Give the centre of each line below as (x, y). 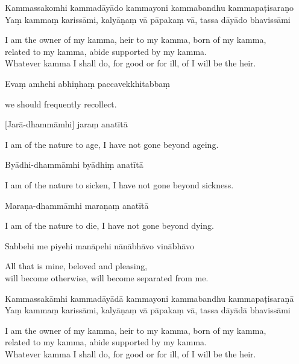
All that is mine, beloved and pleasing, (76, 266)
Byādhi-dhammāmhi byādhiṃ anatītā (74, 164)
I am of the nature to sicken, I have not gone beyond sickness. (119, 184)
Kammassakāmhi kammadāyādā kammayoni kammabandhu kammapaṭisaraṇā (149, 298)
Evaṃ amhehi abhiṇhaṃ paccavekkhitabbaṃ (87, 83)
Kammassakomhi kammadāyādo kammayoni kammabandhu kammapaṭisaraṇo (149, 7)
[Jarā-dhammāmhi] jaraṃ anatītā (66, 124)
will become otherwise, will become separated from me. (107, 277)
